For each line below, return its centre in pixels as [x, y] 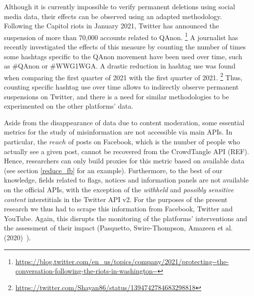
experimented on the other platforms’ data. [69, 106]
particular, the [25, 142]
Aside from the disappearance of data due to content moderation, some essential [124, 122]
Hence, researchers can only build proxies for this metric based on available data [124, 161]
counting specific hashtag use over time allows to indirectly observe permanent [121, 87]
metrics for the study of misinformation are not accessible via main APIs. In [118, 132]
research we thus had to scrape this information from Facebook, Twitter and [118, 209]
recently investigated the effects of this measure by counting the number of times [125, 47]
